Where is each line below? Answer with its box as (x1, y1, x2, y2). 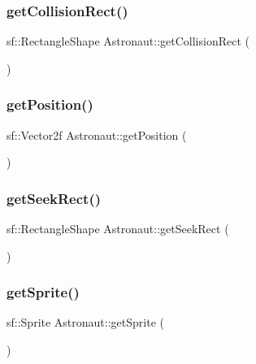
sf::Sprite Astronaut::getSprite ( (7, 314, 164, 331)
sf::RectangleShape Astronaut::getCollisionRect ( (7, 32, 249, 50)
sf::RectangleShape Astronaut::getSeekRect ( (7, 220, 229, 237)
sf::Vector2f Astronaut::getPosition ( (7, 126, 187, 143)
